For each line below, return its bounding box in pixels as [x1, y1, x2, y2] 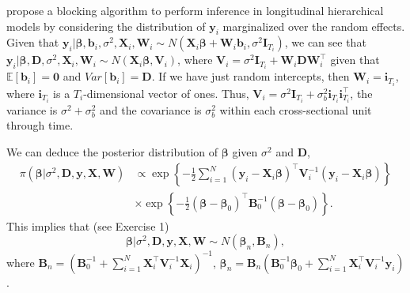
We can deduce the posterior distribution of [6, 143, 218, 160]
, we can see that [284, 34, 366, 51]
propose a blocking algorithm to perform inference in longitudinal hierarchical [6, 2, 384, 18]
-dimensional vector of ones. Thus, [83, 85, 249, 101]
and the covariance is [100, 101, 202, 118]
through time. [6, 117, 74, 133]
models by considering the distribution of [6, 17, 206, 34]
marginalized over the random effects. [222, 17, 405, 34]
